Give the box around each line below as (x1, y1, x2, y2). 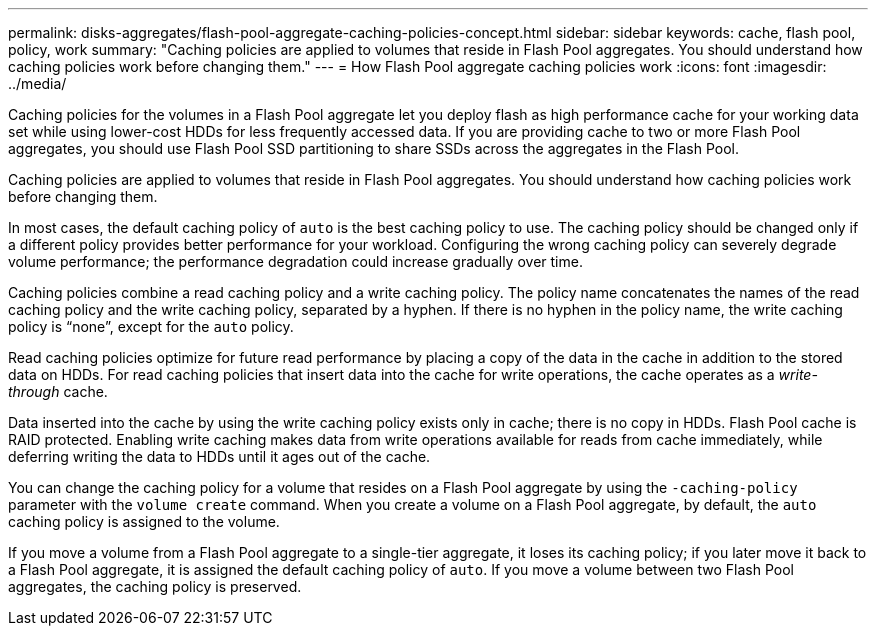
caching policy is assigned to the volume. (8, 513, 280, 530)
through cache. (8, 383, 108, 400)
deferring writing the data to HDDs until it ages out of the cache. (8, 448, 431, 465)
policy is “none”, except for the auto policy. (8, 318, 294, 335)
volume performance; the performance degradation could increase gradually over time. (8, 253, 583, 270)
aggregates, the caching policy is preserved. (8, 578, 302, 595)
